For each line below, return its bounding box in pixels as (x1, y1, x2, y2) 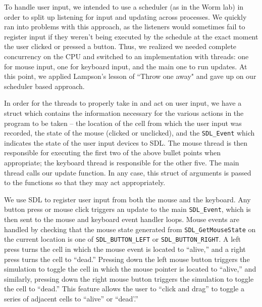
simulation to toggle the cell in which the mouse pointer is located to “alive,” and (4, 264, 256, 274)
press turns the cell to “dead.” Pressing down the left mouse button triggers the (4, 253, 250, 264)
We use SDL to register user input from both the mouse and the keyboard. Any (4, 194, 251, 204)
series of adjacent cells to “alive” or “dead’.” (4, 293, 138, 303)
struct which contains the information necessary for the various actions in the (4, 107, 244, 118)
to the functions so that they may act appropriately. (4, 177, 166, 188)
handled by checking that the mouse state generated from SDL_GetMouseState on (4, 224, 256, 234)
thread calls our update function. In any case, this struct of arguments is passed (4, 167, 251, 178)
